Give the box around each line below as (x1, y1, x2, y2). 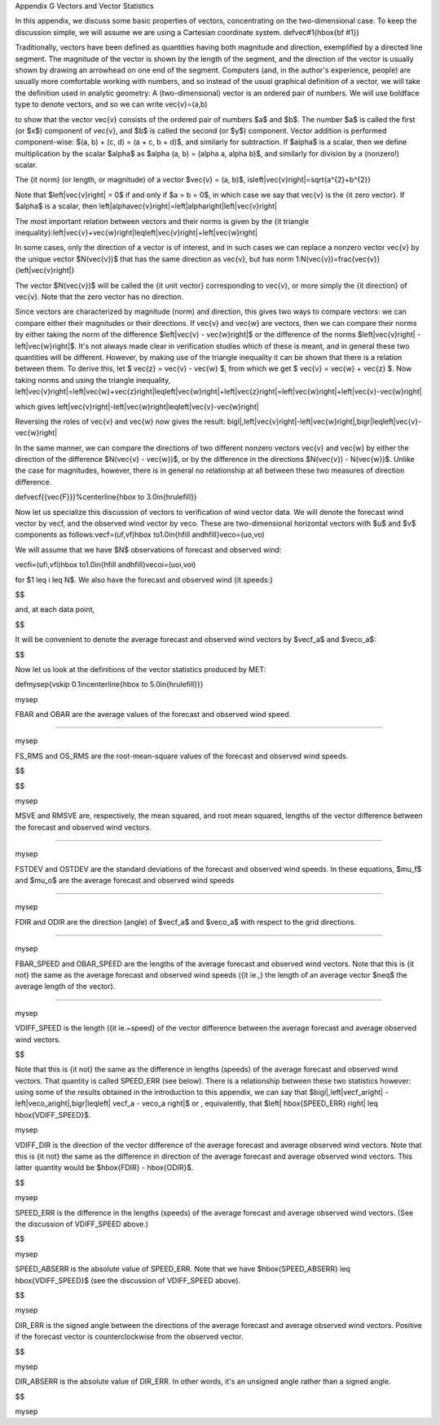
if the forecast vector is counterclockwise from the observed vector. (15, 1332, 244, 1342)
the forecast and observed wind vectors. (15, 822, 152, 832)
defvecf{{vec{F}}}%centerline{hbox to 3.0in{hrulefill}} (15, 492, 197, 502)
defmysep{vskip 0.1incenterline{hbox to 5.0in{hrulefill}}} (15, 680, 204, 689)
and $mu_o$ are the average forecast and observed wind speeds (15, 876, 235, 885)
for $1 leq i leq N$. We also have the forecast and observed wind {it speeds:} (15, 574, 273, 584)
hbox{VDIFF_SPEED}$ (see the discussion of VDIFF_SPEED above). (15, 1275, 240, 1285)
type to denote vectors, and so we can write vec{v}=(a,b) (15, 99, 208, 109)
